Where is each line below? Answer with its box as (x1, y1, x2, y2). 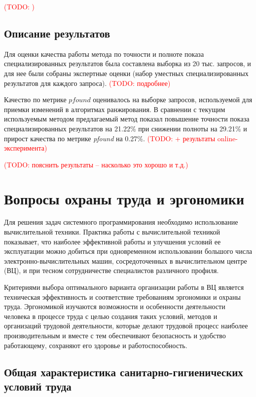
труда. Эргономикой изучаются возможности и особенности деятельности (4, 301, 225, 312)
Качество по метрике (4, 94, 67, 105)
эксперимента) (4, 143, 47, 153)
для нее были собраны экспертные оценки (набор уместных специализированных (4, 68, 249, 78)
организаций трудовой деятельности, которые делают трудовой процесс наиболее (4, 320, 248, 331)
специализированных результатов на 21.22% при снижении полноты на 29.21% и (4, 123, 247, 133)
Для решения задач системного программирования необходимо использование (4, 217, 238, 227)
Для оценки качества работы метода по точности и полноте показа (4, 48, 204, 59)
